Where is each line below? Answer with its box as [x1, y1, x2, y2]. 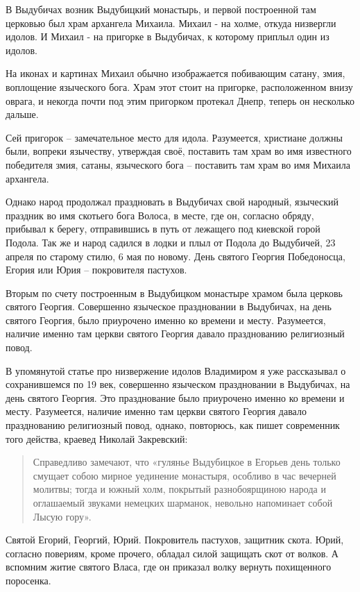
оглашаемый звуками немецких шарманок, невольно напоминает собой [33, 496, 333, 509]
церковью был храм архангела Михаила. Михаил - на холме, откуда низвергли [6, 15, 336, 30]
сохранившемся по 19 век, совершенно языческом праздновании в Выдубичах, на [6, 377, 350, 391]
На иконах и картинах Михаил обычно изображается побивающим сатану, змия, [6, 66, 345, 81]
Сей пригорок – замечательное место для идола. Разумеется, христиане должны [6, 130, 343, 144]
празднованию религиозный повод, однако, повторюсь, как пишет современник [6, 418, 340, 432]
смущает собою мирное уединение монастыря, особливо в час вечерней [33, 468, 336, 482]
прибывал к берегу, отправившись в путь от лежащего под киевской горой [6, 221, 320, 236]
